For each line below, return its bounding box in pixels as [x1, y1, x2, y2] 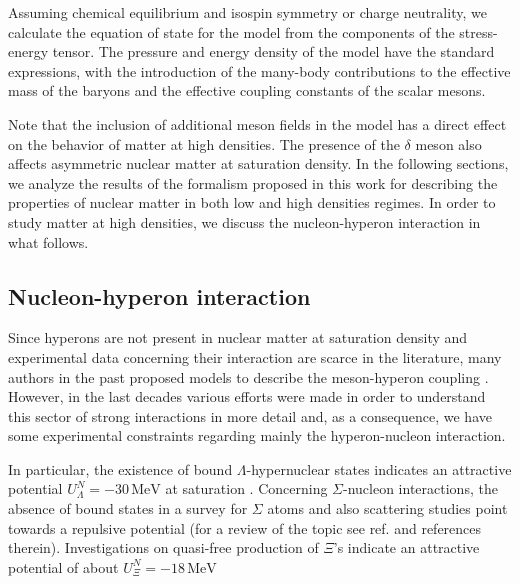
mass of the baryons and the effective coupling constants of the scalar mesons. [8, 80, 486, 101]
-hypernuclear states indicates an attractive [246, 458, 512, 479]
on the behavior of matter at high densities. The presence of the [8, 133, 400, 154]
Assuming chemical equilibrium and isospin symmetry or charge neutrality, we [8, 2, 487, 22]
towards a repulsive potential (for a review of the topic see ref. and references [8, 517, 482, 538]
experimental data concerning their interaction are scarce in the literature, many [8, 346, 502, 367]
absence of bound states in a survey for [8, 498, 248, 519]
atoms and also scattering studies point [267, 498, 508, 519]
